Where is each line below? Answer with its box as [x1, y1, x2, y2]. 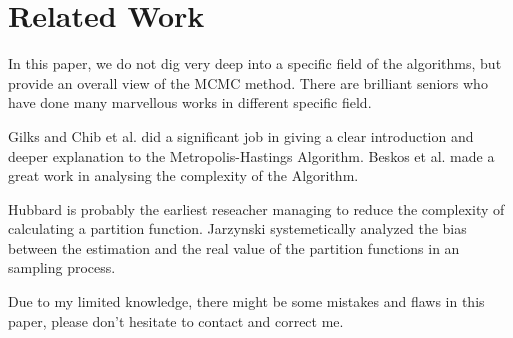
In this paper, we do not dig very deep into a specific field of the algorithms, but [8, 53, 502, 74]
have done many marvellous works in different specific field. [8, 92, 372, 113]
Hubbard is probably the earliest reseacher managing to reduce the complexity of [8, 198, 505, 219]
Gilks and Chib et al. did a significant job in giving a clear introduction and [8, 125, 474, 146]
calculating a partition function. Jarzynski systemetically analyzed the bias [8, 218, 467, 239]
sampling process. [8, 257, 116, 278]
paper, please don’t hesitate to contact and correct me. [8, 310, 344, 331]
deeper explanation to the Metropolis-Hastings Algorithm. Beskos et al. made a [8, 145, 495, 166]
